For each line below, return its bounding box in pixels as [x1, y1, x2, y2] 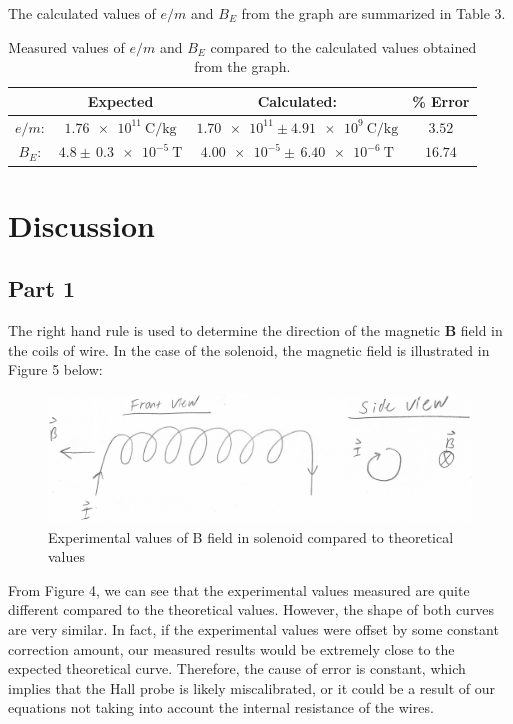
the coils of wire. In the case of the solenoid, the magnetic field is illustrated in [8, 339, 490, 360]
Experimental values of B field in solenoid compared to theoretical [48, 526, 454, 547]
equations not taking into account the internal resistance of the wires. [8, 697, 434, 718]
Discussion [8, 204, 155, 245]
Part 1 [8, 273, 76, 304]
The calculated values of [8, 3, 156, 23]
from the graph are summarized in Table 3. [241, 3, 506, 23]
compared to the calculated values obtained [210, 36, 477, 57]
